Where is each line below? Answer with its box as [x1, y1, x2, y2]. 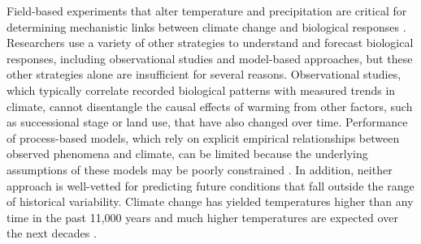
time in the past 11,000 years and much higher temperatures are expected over [7, 208, 398, 225]
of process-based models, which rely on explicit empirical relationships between [7, 129, 400, 146]
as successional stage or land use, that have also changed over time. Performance [7, 113, 408, 131]
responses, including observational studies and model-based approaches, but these [7, 49, 413, 66]
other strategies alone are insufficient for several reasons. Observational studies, [7, 66, 401, 83]
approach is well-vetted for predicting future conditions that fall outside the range [7, 177, 414, 194]
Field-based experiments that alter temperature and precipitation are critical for [7, 2, 407, 19]
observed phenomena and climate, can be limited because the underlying [7, 145, 368, 162]
